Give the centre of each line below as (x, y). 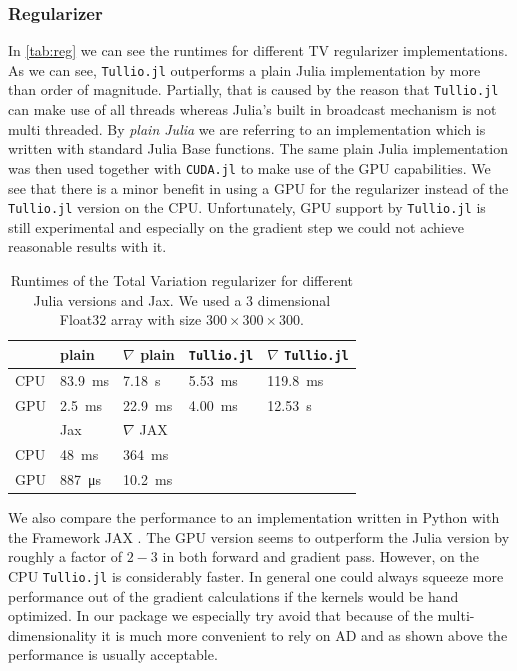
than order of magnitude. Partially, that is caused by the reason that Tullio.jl (253, 89)
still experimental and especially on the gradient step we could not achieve (236, 226)
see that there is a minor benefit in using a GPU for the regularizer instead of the (258, 187)
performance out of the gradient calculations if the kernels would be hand (233, 595)
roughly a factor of (65, 556)
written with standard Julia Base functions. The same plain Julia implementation (258, 148)
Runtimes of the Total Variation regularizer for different (182, 280)
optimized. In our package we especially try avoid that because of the (220, 615)
